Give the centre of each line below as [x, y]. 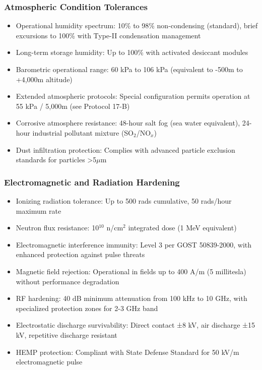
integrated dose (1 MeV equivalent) [182, 228]
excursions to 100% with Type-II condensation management [108, 35]
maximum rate [39, 210]
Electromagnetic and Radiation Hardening [92, 182]
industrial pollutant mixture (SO [83, 132]
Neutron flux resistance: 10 [57, 228]
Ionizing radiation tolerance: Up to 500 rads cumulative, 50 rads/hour [124, 200]
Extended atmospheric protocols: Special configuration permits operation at [133, 96]
